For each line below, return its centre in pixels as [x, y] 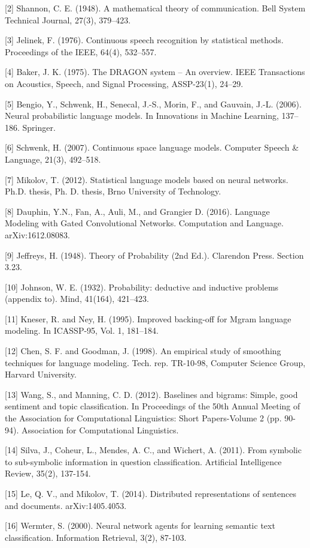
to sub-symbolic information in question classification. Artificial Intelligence [143, 461]
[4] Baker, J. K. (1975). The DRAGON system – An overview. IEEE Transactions [155, 72]
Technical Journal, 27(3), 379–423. [68, 20]
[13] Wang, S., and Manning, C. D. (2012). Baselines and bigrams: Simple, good [151, 394]
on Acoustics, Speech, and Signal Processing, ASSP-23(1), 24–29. [124, 83]
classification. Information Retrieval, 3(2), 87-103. [96, 537]
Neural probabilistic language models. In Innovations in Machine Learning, [142, 116]
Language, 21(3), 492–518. [53, 159]
